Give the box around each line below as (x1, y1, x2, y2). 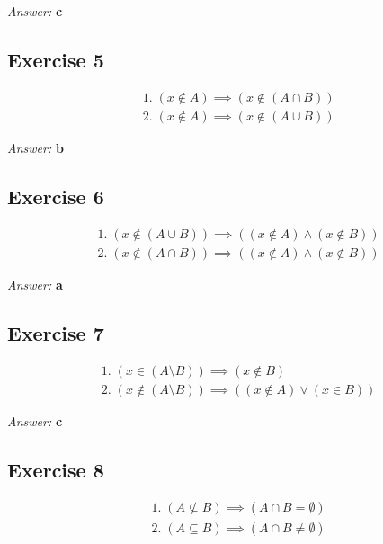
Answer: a (7, 274, 63, 293)
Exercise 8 (7, 455, 104, 483)
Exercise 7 (7, 318, 104, 346)
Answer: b (7, 138, 64, 156)
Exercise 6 (7, 182, 104, 210)
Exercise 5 (7, 45, 104, 73)
